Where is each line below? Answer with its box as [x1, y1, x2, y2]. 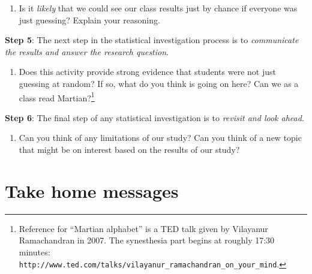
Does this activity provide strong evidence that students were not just [19, 65, 276, 78]
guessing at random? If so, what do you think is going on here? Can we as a [19, 77, 299, 89]
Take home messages [5, 178, 179, 203]
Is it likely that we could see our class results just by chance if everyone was [19, 2, 298, 14]
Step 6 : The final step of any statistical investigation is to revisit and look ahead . [5, 111, 304, 124]
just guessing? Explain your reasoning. [19, 13, 160, 26]
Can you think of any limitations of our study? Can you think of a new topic [19, 131, 302, 144]
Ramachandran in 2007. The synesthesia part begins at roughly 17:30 [19, 234, 275, 246]
